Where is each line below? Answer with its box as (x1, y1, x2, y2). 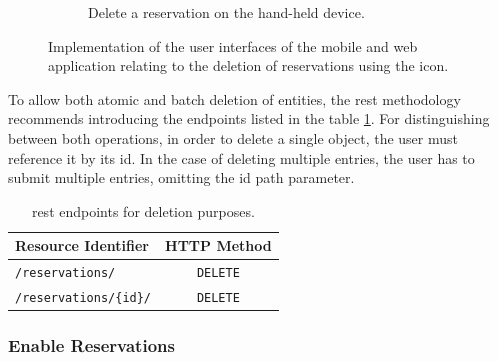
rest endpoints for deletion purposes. (31, 200, 255, 221)
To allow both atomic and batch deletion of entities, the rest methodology (8, 88, 461, 109)
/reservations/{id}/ (15, 291, 152, 306)
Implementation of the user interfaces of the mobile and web (48, 35, 418, 56)
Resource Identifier (15, 235, 149, 256)
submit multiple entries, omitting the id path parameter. (8, 167, 355, 188)
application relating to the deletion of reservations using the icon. (48, 55, 449, 76)
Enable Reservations (8, 333, 175, 358)
